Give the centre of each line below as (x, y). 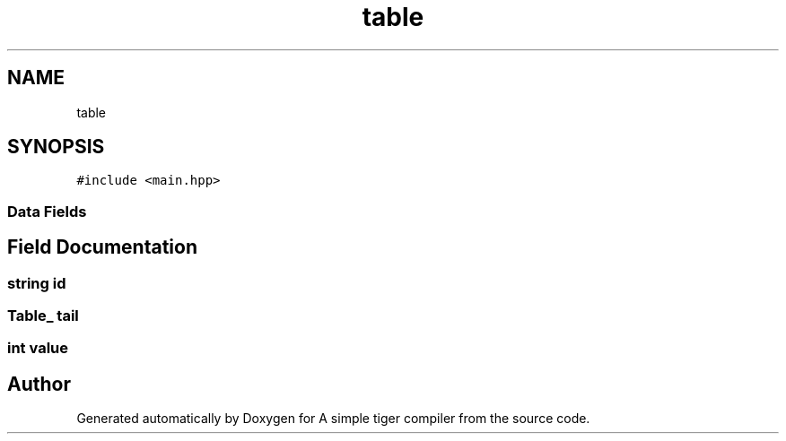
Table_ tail (43, 316)
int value (38, 348)
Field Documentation (102, 247)
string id (37, 283)
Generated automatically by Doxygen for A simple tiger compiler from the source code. (333, 419)
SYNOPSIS (56, 147)
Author (39, 384)
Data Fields (47, 211)
